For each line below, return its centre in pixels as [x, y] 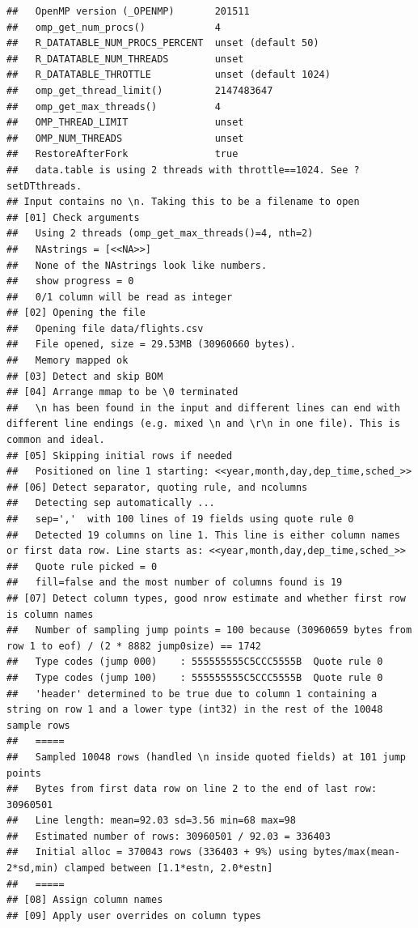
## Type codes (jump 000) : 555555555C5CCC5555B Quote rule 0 [195, 662]
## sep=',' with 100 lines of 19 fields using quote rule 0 [180, 519]
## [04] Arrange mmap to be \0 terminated [122, 392]
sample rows [38, 725]
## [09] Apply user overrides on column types [134, 915]
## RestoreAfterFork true [122, 154]
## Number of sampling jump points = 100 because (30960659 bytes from [209, 630]
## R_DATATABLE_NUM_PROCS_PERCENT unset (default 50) [163, 43]
